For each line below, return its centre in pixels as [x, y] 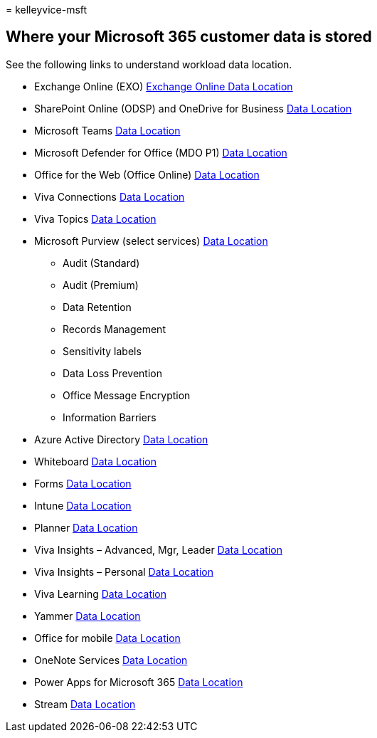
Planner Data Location [86, 527]
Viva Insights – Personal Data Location [124, 571]
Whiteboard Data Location [95, 461]
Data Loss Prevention [112, 373]
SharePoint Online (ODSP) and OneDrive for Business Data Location [193, 108]
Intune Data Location [83, 505]
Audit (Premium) [101, 285]
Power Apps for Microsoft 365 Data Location [139, 682]
